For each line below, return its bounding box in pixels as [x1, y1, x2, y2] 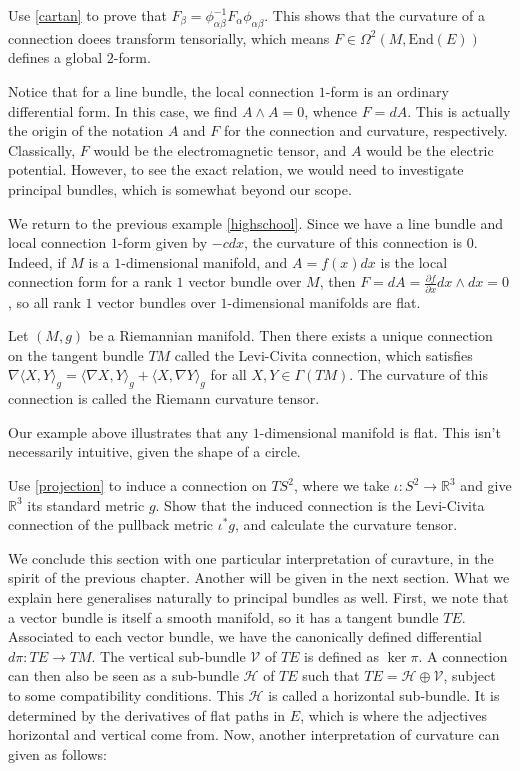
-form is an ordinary [325, 80, 449, 101]
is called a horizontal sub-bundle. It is [268, 684, 500, 705]
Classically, [8, 139, 76, 160]
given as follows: [8, 743, 107, 764]
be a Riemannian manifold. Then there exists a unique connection [88, 325, 493, 346]
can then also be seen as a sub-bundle [8, 665, 239, 686]
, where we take [293, 475, 390, 495]
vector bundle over [188, 271, 302, 292]
